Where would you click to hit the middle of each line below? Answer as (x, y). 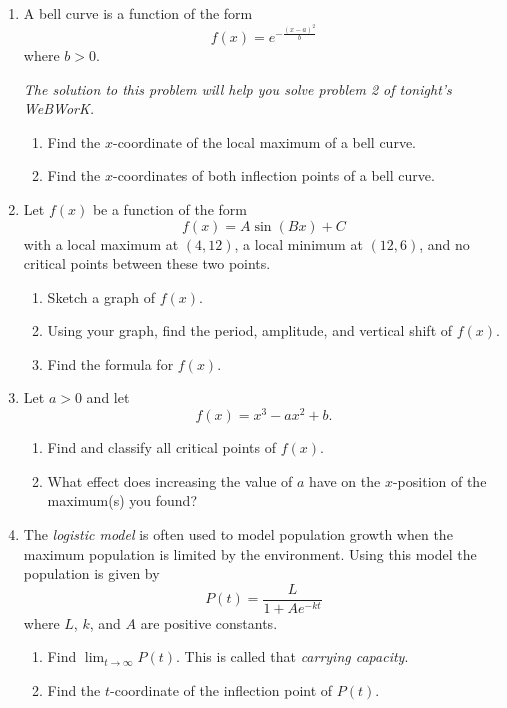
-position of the (439, 480)
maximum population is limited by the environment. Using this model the (250, 553)
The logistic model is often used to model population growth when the (238, 533)
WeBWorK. (59, 108)
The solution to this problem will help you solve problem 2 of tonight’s (237, 88)
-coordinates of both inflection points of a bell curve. (273, 175)
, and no (444, 243)
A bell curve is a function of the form (138, 13)
